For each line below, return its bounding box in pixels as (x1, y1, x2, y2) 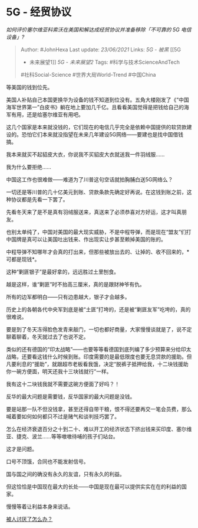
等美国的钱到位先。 (6, 83, 53, 90)
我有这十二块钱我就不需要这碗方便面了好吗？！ (6, 380, 120, 387)
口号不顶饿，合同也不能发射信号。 (6, 458, 89, 465)
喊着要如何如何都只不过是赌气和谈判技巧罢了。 (6, 413, 120, 420)
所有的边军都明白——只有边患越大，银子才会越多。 (6, 293, 130, 300)
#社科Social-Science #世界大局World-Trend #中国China (20, 71, 156, 78)
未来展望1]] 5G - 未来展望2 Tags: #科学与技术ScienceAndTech (29, 58, 180, 66)
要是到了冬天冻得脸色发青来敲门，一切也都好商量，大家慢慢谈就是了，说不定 (6, 325, 192, 333)
